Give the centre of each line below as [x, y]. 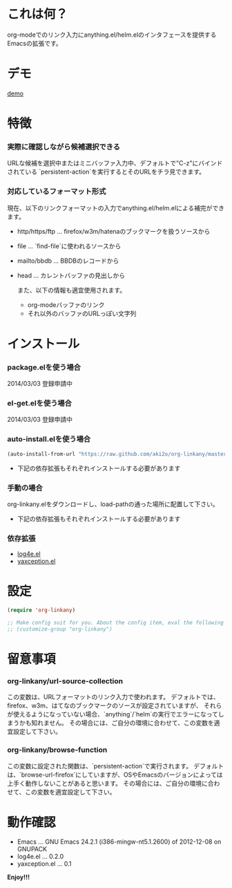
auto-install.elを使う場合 [49, 439]
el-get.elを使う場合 [40, 403]
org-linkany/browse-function [57, 750]
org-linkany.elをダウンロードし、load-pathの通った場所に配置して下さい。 [113, 504]
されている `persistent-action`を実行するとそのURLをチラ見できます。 [106, 172]
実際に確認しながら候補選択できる [64, 147]
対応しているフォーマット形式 [57, 192]
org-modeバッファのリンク [66, 304]
